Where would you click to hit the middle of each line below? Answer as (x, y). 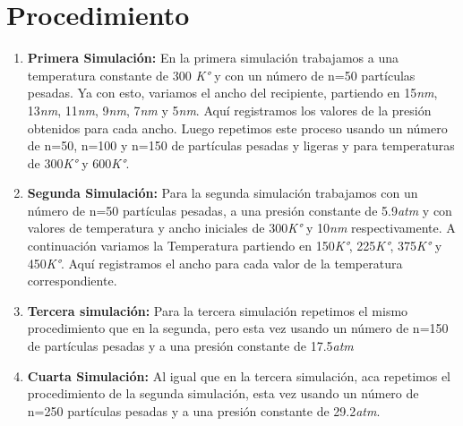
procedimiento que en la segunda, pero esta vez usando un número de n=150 (238, 328)
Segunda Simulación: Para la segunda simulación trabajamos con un (223, 193)
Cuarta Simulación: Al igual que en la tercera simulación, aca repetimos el (239, 375)
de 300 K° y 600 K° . (78, 162)
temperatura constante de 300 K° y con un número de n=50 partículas (221, 75)
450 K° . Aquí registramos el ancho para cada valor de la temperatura (215, 263)
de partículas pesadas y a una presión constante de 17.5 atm (190, 346)
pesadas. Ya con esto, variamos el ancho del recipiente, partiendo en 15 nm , (232, 93)
